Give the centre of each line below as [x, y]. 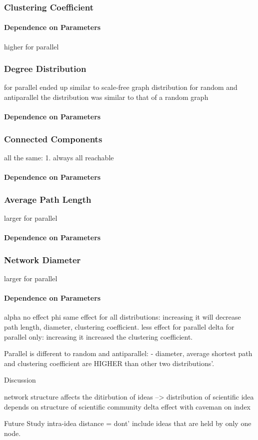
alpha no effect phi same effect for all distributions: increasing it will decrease [122, 317]
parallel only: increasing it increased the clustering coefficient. [98, 336]
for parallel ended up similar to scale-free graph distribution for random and [121, 87]
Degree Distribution [45, 69]
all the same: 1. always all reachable [59, 158]
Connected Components [53, 139]
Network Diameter [42, 259]
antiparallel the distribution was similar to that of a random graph [106, 97]
